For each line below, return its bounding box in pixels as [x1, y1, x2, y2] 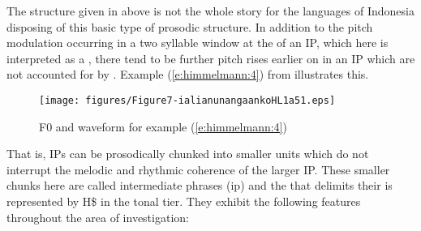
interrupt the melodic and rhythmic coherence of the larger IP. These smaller [6, 160, 390, 178]
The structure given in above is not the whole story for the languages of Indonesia [6, 2, 415, 19]
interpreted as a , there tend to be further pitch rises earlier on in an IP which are [6, 49, 415, 66]
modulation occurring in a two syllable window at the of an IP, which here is [6, 34, 389, 51]
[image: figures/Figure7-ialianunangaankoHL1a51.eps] [39, 94, 336, 106]
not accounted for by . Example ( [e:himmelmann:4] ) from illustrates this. [6, 66, 369, 83]
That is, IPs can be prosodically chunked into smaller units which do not [6, 145, 369, 162]
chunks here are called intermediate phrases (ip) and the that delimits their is [6, 177, 393, 194]
